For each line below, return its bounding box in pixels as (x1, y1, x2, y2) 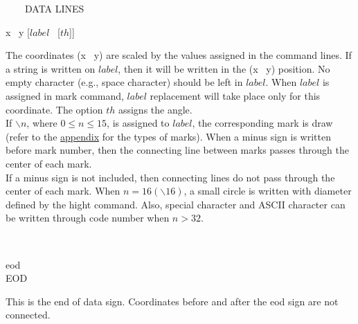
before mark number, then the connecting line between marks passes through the (6, 143, 349, 157)
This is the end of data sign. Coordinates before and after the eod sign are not (6, 294, 339, 308)
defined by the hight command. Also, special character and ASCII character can (6, 197, 346, 211)
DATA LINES (24, 1, 84, 15)
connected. (6, 307, 51, 322)
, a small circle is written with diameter (184, 183, 352, 198)
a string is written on (6, 61, 96, 75)
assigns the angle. (118, 102, 193, 116)
